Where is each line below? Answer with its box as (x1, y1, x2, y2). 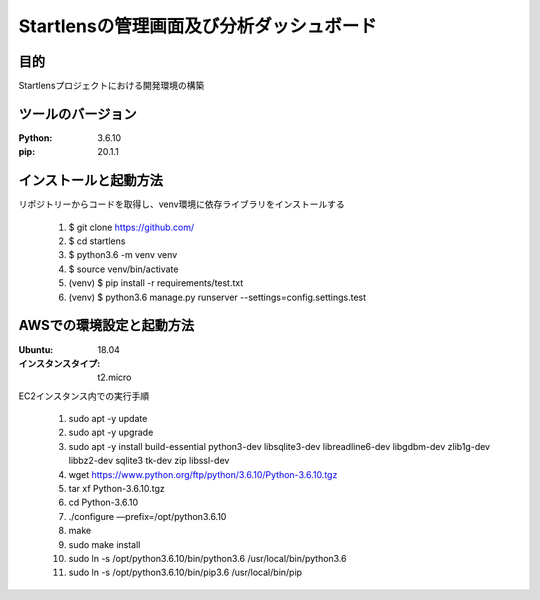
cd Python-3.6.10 (68, 496, 139, 509)
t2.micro (97, 371, 132, 384)
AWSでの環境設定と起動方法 (18, 317, 195, 334)
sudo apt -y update (68, 413, 148, 425)
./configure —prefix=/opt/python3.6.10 (68, 510, 227, 522)
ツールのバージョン (18, 105, 137, 122)
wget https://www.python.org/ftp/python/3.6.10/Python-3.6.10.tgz (68, 468, 338, 480)
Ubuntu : (18, 343, 54, 355)
